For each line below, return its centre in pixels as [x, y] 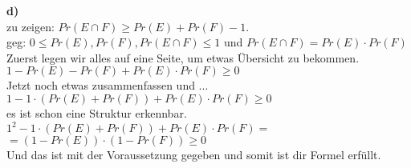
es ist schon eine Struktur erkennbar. [97, 112]
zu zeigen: [31, 26]
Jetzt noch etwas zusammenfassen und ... [108, 85]
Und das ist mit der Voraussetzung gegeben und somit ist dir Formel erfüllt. [194, 155]
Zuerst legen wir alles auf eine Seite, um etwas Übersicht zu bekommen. [183, 57]
